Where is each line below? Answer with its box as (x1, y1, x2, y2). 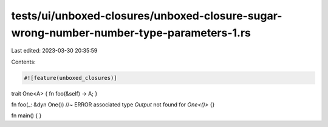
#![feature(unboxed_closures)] (24, 74, 118, 81)
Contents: (11, 58, 36, 65)
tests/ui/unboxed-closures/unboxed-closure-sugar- (11, 9, 282, 22)
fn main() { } (11, 112, 42, 119)
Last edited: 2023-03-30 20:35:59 (11, 47, 98, 54)
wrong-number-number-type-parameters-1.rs (11, 26, 251, 39)
